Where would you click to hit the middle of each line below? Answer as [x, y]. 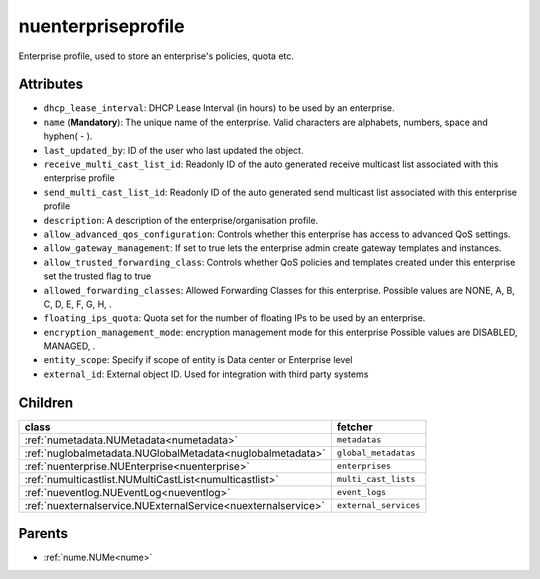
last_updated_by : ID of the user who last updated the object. [173, 150]
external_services [378, 505]
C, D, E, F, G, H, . [77, 304]
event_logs [361, 492]
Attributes [51, 84]
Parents [43, 533]
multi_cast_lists [376, 479]
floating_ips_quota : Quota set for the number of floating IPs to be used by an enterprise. [234, 318]
